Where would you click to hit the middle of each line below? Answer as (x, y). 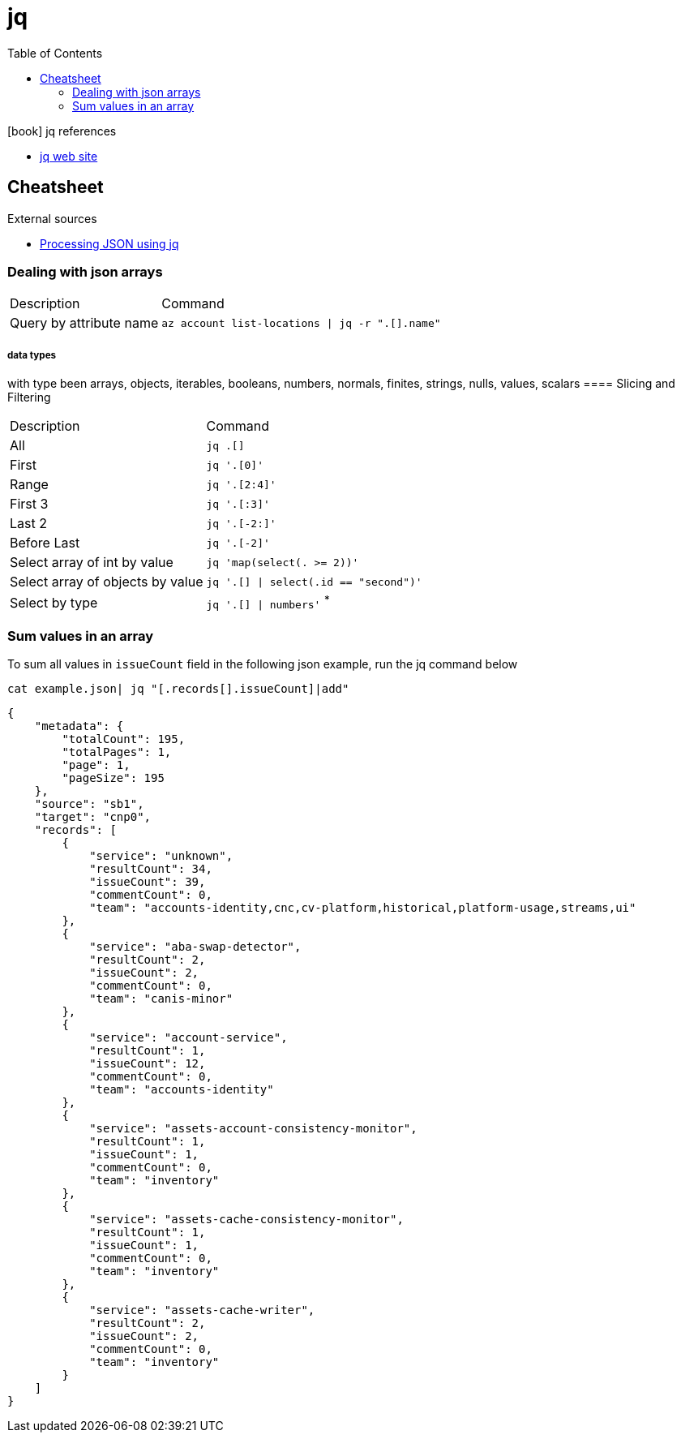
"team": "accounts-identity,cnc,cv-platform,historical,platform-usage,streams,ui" (363, 908)
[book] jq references (62, 131)
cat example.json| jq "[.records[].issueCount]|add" (178, 689)
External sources (52, 218)
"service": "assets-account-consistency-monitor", (253, 1129)
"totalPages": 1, (117, 752)
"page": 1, (96, 765)
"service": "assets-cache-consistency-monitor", (246, 1220)
